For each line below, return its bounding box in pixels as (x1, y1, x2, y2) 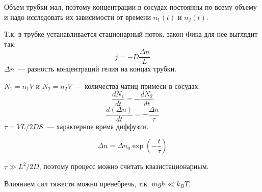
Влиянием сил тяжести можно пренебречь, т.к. (4, 178, 149, 188)
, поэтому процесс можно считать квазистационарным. (39, 161, 209, 172)
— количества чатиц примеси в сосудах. (75, 81, 200, 91)
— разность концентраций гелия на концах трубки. (18, 63, 177, 74)
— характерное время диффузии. (46, 121, 149, 131)
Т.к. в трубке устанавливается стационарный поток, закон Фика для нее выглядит (4, 29, 258, 39)
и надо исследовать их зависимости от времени (4, 11, 151, 22)
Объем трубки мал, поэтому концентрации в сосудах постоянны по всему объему (4, 2, 257, 12)
